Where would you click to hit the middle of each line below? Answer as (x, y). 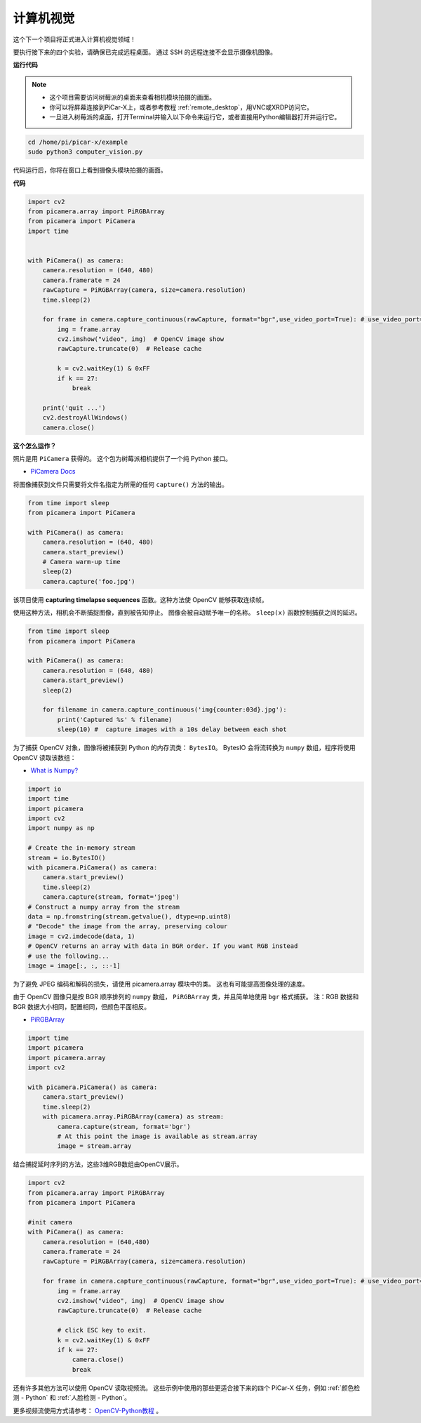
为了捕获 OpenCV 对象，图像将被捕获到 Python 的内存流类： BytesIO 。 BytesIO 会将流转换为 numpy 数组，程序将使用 (184, 748)
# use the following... (69, 956)
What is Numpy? (54, 770)
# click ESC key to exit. (102, 1330)
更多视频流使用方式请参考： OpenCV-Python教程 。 (88, 1410)
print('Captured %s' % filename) (115, 720)
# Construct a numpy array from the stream (104, 907)
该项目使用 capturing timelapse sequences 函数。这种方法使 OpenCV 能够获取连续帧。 (140, 599)
